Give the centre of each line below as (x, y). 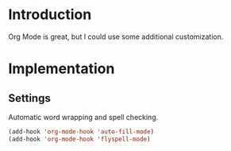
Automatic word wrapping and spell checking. (83, 117)
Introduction (50, 15)
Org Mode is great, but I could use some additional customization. (116, 37)
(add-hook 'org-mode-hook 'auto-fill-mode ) (81, 132)
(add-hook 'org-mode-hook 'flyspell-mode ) (79, 139)
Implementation (62, 69)
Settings (30, 98)
